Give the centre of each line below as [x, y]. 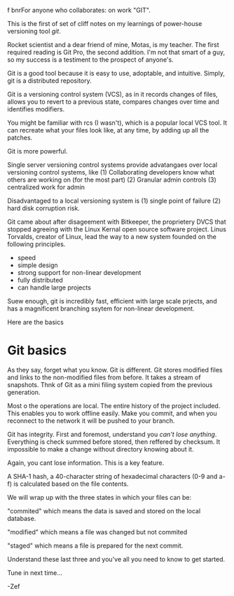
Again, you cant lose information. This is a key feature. [86, 463]
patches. [20, 137]
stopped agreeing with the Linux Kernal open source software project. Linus [117, 229]
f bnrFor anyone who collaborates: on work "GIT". [79, 10]
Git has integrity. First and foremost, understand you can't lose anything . [112, 434]
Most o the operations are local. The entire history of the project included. [114, 405]
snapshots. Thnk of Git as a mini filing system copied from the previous [110, 384]
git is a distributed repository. [50, 81]
